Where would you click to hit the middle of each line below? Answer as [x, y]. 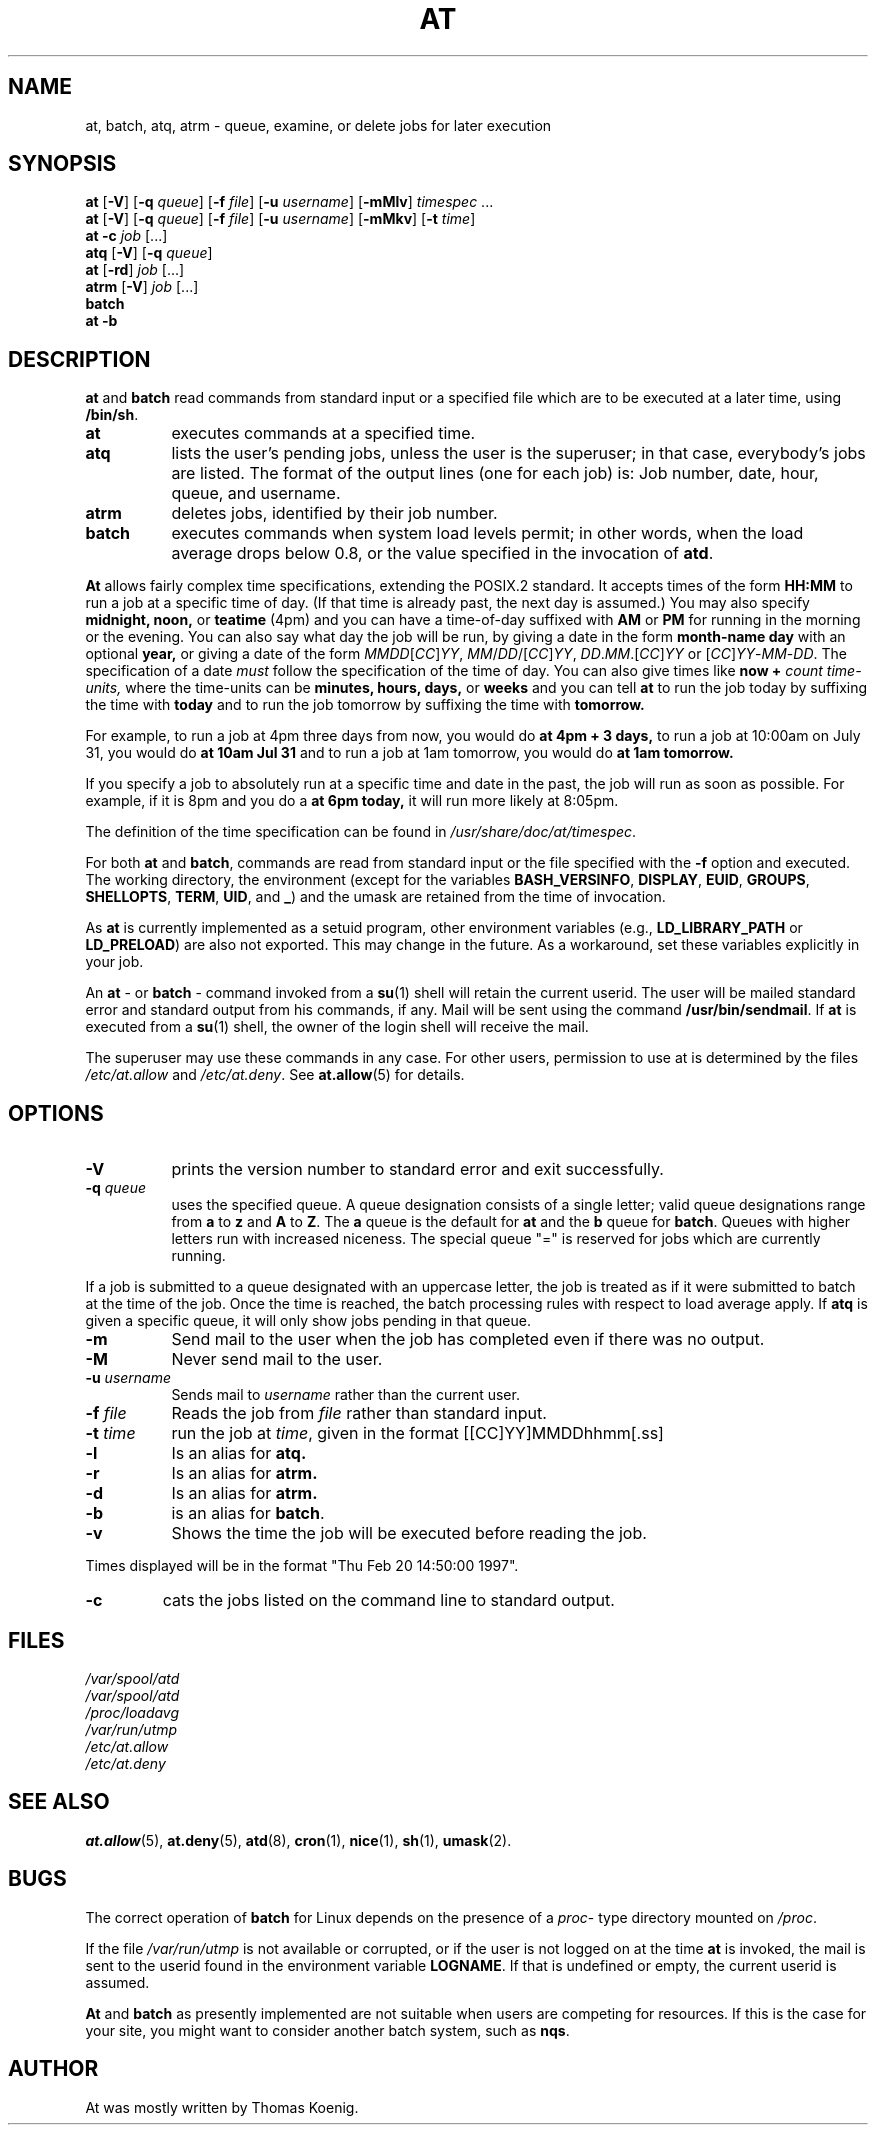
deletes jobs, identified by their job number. [334, 513]
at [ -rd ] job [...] [135, 270]
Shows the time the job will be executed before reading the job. [409, 1533]
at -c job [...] [126, 236]
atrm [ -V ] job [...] [142, 287]
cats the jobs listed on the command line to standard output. [388, 1600]
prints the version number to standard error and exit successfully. [417, 1169]
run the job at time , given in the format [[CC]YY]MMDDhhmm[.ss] [417, 1433]
